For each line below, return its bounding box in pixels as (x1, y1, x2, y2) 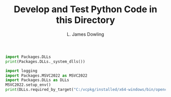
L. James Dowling (67, 31, 104, 37)
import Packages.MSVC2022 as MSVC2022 (5, 73, 88, 78)
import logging (5, 68, 38, 73)
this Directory (55, 14, 116, 26)
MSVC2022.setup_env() (5, 82, 51, 87)
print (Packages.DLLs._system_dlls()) (5, 59, 85, 64)
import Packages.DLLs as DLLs (5, 78, 70, 83)
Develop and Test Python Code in (13, 4, 158, 15)
